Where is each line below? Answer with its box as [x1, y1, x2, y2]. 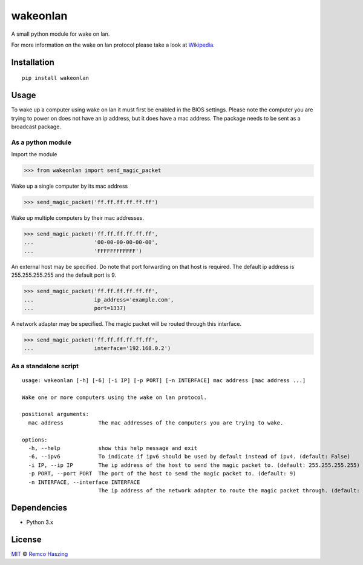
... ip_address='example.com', [24, 296, 174, 303]
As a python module [11, 138, 72, 147]
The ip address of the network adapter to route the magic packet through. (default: [98, 487, 360, 494]
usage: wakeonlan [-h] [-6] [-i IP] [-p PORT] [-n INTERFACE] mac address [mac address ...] [22, 377, 306, 384]
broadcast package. [11, 123, 62, 130]
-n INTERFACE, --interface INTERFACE [28, 478, 140, 486]
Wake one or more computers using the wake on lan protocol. [22, 394, 207, 401]
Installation [11, 57, 54, 67]
